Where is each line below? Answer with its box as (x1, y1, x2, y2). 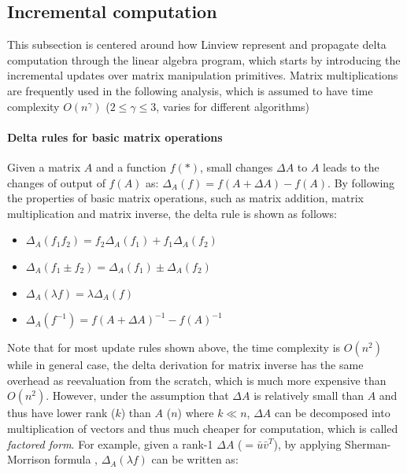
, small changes (200, 158, 273, 175)
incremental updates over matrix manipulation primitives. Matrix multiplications (7, 67, 398, 83)
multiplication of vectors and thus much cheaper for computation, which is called (7, 419, 398, 436)
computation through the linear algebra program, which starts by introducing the (7, 51, 401, 68)
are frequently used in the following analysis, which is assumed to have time (7, 82, 373, 98)
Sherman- (345, 435, 391, 452)
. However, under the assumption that (46, 387, 229, 404)
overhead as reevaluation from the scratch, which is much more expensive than (7, 371, 387, 388)
